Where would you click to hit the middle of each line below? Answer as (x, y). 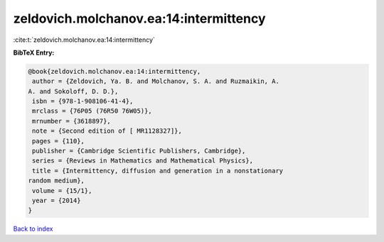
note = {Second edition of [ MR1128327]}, (107, 131)
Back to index (33, 229)
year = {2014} (57, 200)
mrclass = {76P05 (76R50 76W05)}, (92, 111)
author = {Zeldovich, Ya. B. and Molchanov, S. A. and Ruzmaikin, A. (156, 81)
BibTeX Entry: (34, 53)
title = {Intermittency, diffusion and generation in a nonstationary (158, 171)
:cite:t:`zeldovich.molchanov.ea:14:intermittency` (84, 40)
